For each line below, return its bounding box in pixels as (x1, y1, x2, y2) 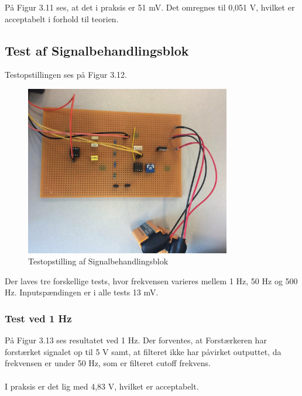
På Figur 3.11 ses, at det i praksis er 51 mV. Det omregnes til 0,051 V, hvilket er (5, 1, 295, 13)
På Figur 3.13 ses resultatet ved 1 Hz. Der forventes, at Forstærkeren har (5, 334, 267, 346)
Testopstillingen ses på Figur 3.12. (5, 68, 127, 81)
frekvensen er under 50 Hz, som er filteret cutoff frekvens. (5, 357, 211, 369)
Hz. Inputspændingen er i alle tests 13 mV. (5, 286, 159, 298)
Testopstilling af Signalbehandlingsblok (28, 255, 169, 267)
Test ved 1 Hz (5, 311, 72, 325)
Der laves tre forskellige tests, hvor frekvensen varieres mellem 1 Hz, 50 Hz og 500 (5, 274, 298, 287)
